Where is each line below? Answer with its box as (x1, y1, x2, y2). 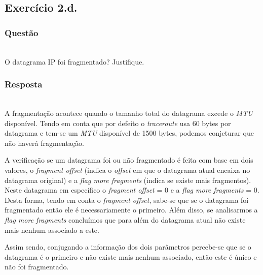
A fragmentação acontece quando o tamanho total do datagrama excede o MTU (5, 108, 253, 118)
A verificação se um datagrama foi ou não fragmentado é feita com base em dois (5, 155, 253, 165)
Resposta (5, 78, 43, 90)
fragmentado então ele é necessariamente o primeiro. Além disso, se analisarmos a (5, 204, 258, 215)
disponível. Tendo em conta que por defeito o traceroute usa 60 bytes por (5, 117, 231, 128)
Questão (5, 26, 39, 39)
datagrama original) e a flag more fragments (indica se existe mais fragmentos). (5, 174, 251, 185)
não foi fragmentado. (5, 261, 69, 272)
